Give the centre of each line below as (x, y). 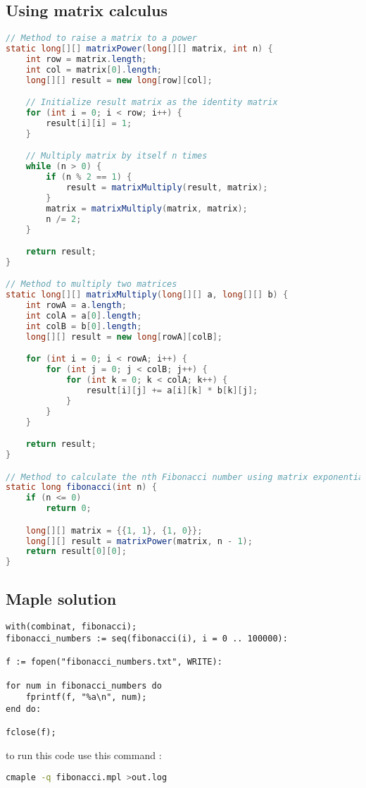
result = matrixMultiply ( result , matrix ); (167, 188)
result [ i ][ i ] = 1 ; (89, 123)
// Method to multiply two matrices (91, 284)
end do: (24, 709)
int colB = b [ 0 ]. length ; (84, 326)
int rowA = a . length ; (76, 306)
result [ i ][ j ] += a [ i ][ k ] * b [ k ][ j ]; (172, 390)
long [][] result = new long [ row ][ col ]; (119, 80)
